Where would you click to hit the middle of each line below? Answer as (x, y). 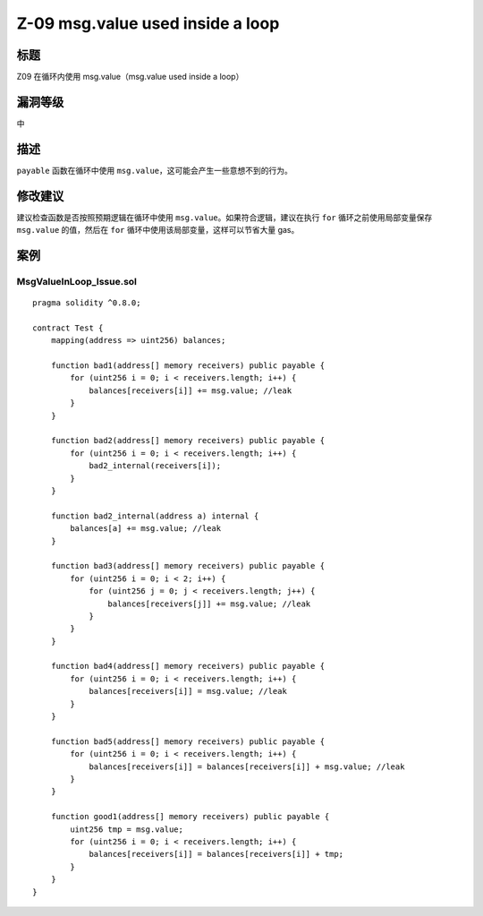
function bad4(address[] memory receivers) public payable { (188, 666)
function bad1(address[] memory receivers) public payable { (188, 366)
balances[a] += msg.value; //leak (146, 529)
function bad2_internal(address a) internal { (155, 516)
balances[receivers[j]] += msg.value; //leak (209, 604)
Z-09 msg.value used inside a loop (148, 23)
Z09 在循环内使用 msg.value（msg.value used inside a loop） (130, 77)
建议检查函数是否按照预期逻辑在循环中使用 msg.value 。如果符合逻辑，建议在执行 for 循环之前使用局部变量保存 (225, 217)
